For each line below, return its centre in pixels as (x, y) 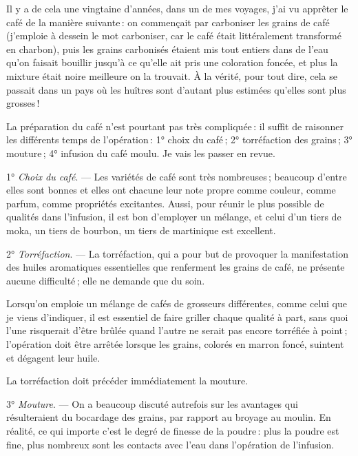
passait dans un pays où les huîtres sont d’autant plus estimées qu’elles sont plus (176, 89)
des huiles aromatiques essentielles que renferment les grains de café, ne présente (176, 267)
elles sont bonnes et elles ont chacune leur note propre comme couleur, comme (171, 190)
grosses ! (23, 103)
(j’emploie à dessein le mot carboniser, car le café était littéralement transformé (174, 35)
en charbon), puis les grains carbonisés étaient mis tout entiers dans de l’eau (167, 49)
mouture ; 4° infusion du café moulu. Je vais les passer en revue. (141, 153)
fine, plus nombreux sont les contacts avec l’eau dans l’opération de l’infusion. (170, 444)
